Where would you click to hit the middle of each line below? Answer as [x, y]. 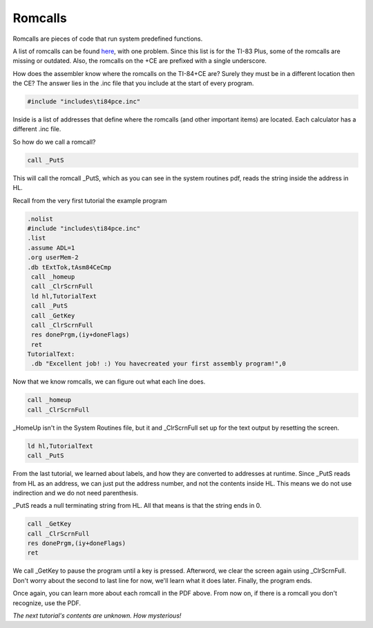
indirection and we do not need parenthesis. [75, 493]
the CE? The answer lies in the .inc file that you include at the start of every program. [133, 84]
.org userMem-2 [53, 258]
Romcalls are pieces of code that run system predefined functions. [108, 39]
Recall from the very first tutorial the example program [90, 200]
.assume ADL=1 [51, 248]
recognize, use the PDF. [47, 603]
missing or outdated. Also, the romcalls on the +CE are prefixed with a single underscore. [140, 61]
